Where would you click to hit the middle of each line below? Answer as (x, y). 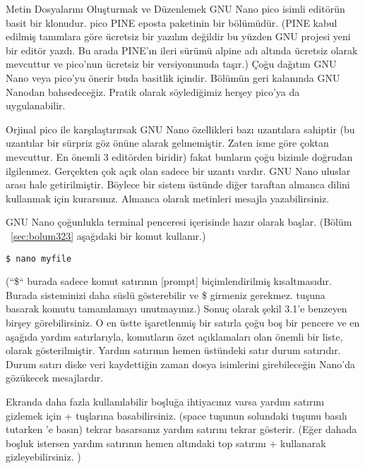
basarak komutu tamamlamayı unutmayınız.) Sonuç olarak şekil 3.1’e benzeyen (176, 309)
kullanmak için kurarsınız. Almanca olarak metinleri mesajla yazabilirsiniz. (168, 198)
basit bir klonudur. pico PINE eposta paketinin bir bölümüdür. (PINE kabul (172, 22)
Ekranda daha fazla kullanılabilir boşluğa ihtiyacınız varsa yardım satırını (165, 401)
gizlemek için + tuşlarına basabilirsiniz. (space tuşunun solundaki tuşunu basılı (176, 415)
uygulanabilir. (36, 105)
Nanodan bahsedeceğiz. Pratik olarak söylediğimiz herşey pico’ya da (153, 91)
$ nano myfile (39, 258)
